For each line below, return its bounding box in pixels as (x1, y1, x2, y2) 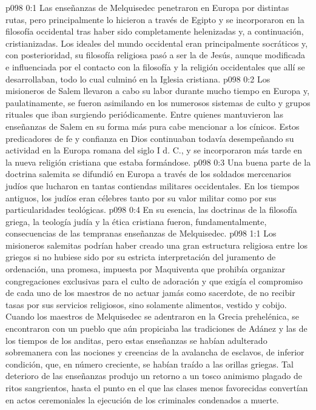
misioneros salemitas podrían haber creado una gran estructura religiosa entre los (5, 238, 308, 251)
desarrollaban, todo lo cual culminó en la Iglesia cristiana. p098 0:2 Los (5, 72, 271, 85)
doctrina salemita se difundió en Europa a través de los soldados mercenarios (5, 167, 292, 180)
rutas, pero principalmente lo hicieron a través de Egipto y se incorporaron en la (5, 13, 304, 25)
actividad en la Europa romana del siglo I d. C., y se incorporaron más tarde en (5, 144, 303, 156)
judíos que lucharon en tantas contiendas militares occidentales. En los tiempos (5, 179, 300, 192)
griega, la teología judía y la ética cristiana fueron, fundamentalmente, (5, 215, 267, 227)
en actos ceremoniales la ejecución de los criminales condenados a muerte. (5, 393, 279, 406)
